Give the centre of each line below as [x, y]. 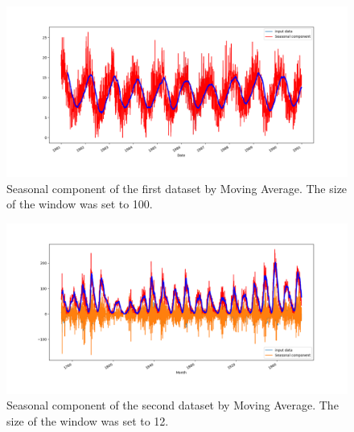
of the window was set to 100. [80, 204]
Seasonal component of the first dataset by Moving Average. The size [177, 188]
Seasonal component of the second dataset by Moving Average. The [173, 405]
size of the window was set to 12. [88, 420]
